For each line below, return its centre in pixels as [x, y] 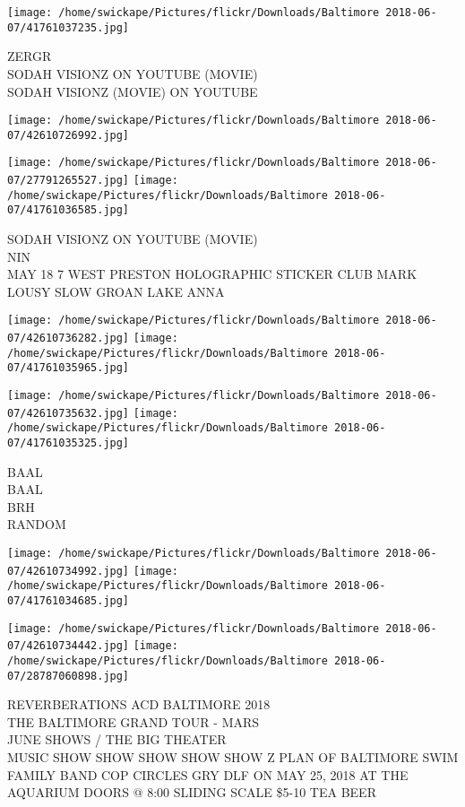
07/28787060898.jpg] [69, 676]
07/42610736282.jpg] [69, 338]
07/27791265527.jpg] [69, 181]
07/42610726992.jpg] [69, 135]
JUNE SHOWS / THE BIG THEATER [117, 739]
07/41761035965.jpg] [69, 368]
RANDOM [37, 524]
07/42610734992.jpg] [69, 571]
